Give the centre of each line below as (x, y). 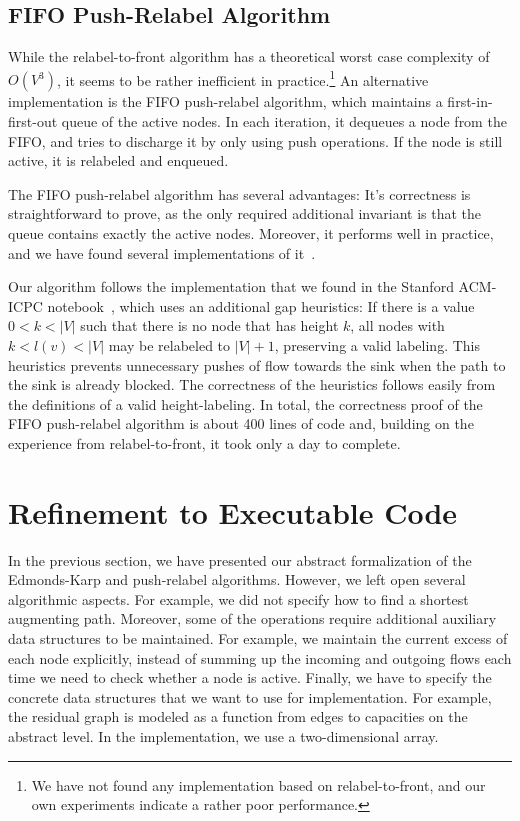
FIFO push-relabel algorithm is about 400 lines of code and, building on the (241, 423)
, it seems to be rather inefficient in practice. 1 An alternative (243, 78)
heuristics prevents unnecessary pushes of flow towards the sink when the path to (257, 364)
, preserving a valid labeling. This (377, 344)
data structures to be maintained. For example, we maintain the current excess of (258, 638)
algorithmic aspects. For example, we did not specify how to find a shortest (238, 598)
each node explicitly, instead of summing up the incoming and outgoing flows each (260, 657)
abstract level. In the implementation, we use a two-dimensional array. (223, 736)
